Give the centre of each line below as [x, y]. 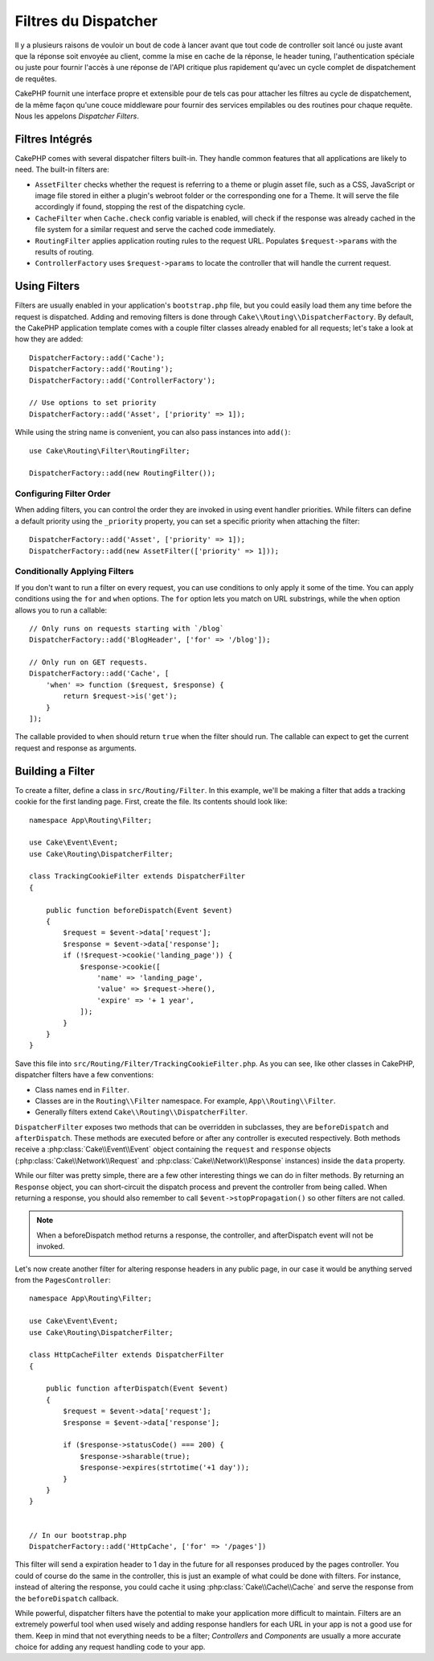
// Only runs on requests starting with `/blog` [127, 628]
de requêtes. [36, 79]
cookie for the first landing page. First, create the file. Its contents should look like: [151, 802]
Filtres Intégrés [53, 139]
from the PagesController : [63, 1279]
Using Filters [47, 286]
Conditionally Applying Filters [74, 572]
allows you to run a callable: [61, 610]
